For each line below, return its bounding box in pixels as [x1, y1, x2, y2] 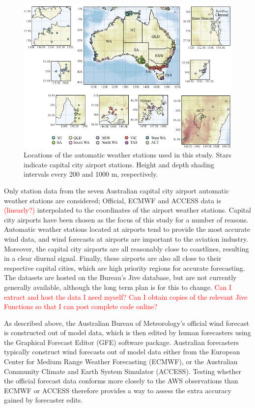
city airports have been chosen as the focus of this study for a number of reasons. [4, 214, 249, 224]
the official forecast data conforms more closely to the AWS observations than [4, 376, 238, 386]
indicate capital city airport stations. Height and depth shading [24, 159, 215, 169]
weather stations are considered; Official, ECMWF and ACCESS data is [4, 195, 222, 205]
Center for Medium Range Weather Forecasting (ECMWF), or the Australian [4, 356, 238, 367]
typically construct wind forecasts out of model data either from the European [4, 346, 240, 357]
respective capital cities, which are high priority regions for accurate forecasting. [4, 262, 245, 273]
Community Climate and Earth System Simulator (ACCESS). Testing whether [4, 366, 241, 376]
